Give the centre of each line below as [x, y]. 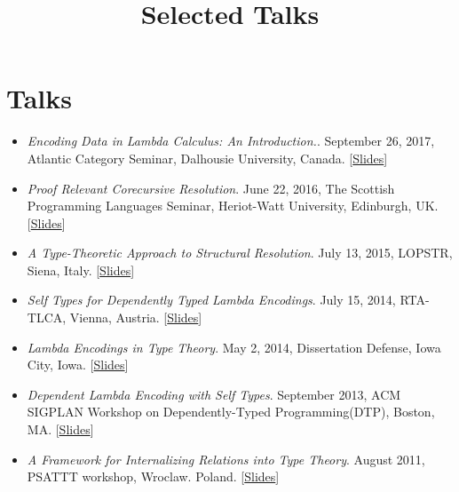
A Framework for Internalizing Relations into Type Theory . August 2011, [226, 459]
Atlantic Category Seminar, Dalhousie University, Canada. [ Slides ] [207, 158]
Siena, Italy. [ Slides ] [81, 270]
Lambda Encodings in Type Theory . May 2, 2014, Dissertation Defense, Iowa [234, 347]
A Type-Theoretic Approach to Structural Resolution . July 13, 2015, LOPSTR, [240, 253]
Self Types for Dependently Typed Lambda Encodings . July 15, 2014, [211, 300]
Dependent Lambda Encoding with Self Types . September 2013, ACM [214, 394]
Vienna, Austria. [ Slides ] [136, 317]
